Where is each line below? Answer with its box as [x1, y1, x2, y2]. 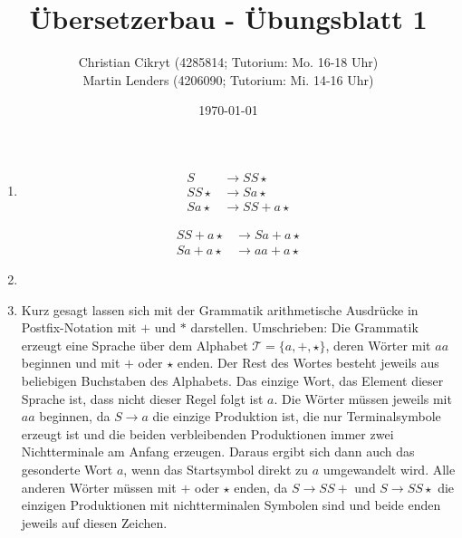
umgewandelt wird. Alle [322, 460, 456, 478]
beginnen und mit [21, 353, 120, 372]
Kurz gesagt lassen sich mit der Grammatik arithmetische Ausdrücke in [21, 300, 419, 319]
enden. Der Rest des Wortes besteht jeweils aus [177, 353, 439, 372]
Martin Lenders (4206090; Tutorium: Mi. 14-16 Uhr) [82, 70, 374, 89]
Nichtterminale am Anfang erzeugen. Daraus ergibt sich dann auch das [21, 442, 415, 461]
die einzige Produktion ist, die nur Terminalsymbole [152, 407, 441, 426]
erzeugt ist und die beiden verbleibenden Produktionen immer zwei [21, 424, 394, 443]
